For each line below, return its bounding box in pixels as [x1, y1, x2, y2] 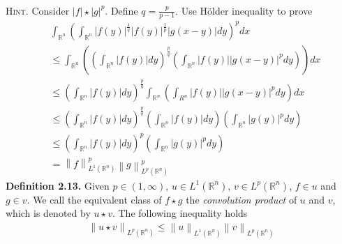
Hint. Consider [6, 3, 70, 17]
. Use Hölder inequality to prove [175, 3, 313, 17]
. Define [105, 3, 138, 17]
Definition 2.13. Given [6, 178, 110, 192]
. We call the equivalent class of [27, 192, 162, 206]
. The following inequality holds [112, 206, 248, 220]
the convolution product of [186, 192, 297, 206]
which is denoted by [6, 206, 91, 220]
